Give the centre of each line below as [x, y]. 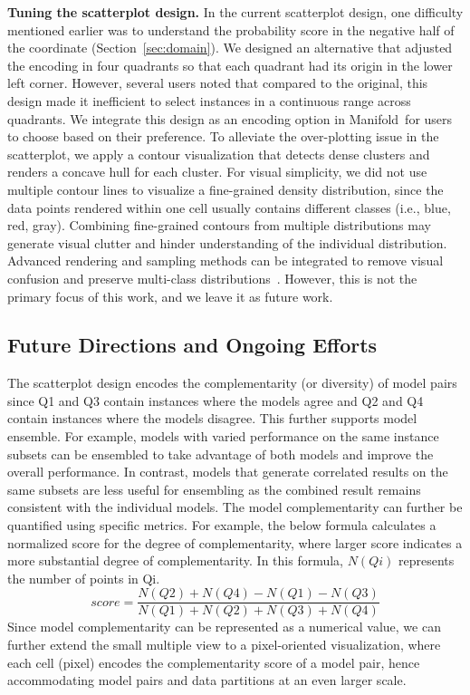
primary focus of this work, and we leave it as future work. [170, 296]
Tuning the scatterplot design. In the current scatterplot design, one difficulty [235, 12]
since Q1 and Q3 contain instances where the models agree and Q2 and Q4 [216, 400]
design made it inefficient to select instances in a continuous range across [209, 100]
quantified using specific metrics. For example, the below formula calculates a [222, 525]
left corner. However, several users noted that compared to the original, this [218, 83]
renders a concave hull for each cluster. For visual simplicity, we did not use [217, 172]
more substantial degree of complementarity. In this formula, [175, 560]
